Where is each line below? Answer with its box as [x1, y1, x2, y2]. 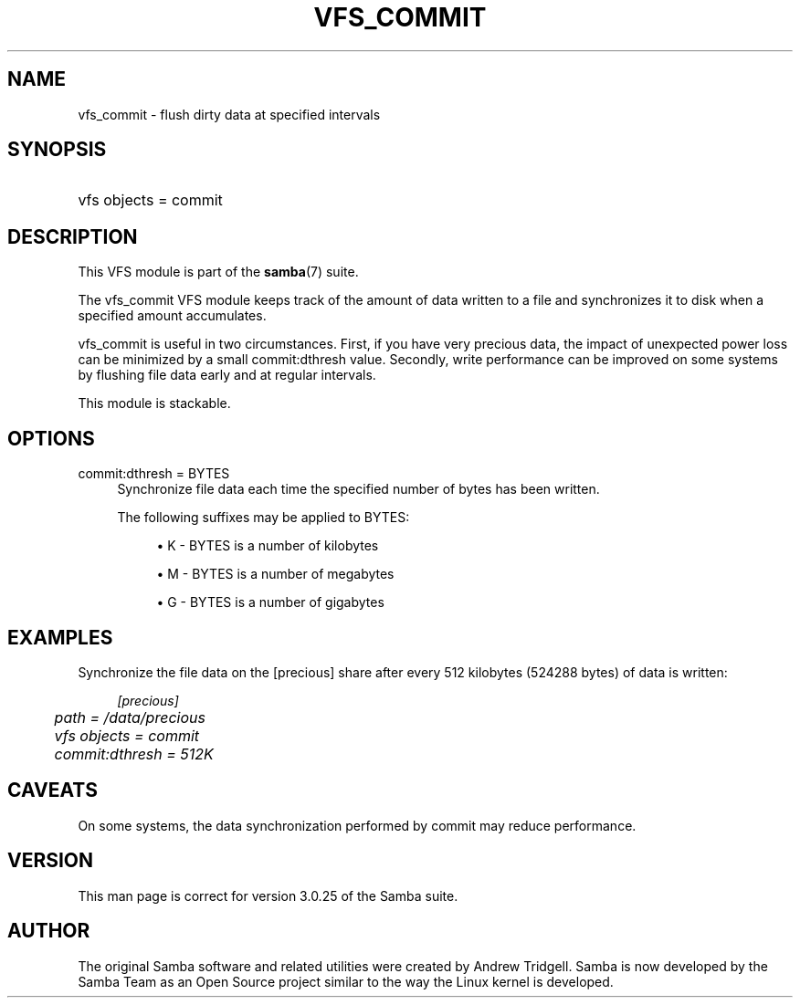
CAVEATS [7, 779, 98, 802]
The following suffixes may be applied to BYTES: [117, 509, 410, 526]
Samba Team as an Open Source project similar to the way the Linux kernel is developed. [78, 973, 614, 989]
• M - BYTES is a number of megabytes [156, 566, 395, 582]
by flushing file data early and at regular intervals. [78, 367, 376, 383]
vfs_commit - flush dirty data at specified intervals [78, 106, 381, 122]
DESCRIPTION [7, 225, 138, 248]
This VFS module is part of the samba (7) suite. [78, 264, 359, 280]
